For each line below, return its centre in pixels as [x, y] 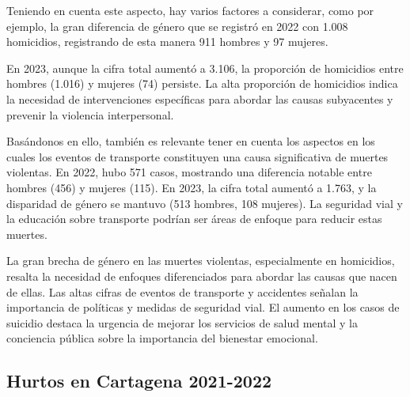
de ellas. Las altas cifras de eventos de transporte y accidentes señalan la [182, 291]
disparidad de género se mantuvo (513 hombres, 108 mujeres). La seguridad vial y [205, 203]
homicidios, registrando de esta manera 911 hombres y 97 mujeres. [167, 42]
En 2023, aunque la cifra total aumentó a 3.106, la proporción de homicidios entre [205, 68]
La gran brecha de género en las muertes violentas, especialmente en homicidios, [201, 261]
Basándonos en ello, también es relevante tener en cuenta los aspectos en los [191, 141]
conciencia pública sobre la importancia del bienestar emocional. [162, 338]
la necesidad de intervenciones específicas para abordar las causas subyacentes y [200, 98]
